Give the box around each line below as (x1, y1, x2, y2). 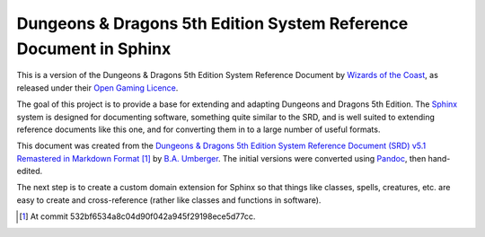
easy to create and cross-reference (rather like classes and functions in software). (16, 194, 322, 206)
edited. (16, 166, 43, 177)
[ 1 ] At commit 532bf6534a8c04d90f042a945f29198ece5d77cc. (19, 211, 256, 222)
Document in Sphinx (16, 39, 172, 58)
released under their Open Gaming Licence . (16, 82, 179, 93)
